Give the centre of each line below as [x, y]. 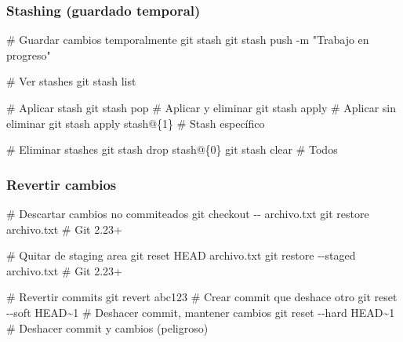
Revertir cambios [62, 184]
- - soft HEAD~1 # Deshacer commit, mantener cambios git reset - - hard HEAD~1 [201, 312]
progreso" [29, 55]
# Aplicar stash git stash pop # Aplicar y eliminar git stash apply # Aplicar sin [201, 107]
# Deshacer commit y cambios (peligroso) [107, 327]
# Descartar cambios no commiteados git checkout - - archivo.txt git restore [188, 213]
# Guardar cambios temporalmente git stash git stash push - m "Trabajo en [188, 40]
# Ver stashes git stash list [71, 81]
